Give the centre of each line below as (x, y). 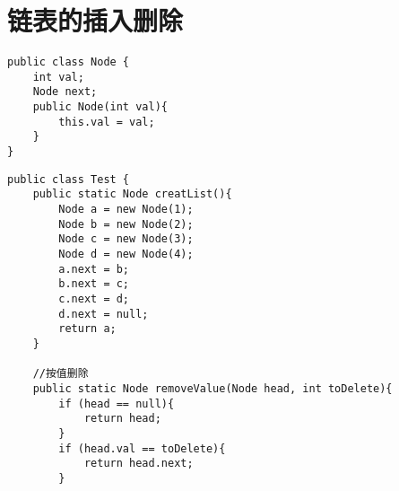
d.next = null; (104, 314)
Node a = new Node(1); (126, 210)
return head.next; (139, 464)
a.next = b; (94, 269)
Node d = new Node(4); (126, 254)
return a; (87, 329)
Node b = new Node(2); (126, 224)
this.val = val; (107, 122)
